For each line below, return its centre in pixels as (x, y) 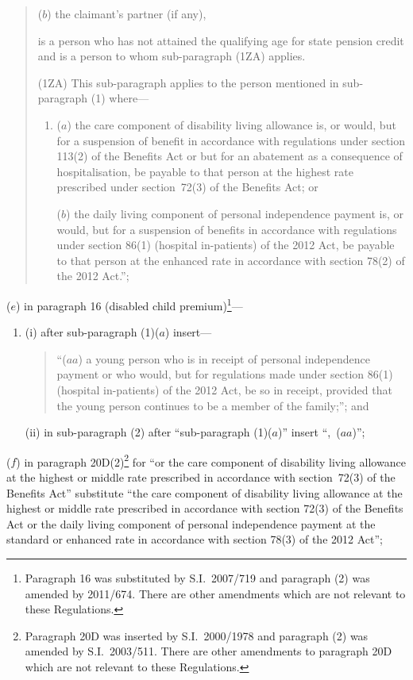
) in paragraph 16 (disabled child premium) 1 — (129, 304)
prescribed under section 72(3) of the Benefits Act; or (187, 187)
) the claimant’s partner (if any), (127, 13)
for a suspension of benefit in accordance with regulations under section (231, 140)
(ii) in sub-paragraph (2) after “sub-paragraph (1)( (149, 432)
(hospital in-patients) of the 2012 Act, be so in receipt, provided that (224, 389)
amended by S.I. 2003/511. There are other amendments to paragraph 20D (208, 651)
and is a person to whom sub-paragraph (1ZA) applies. (172, 56)
